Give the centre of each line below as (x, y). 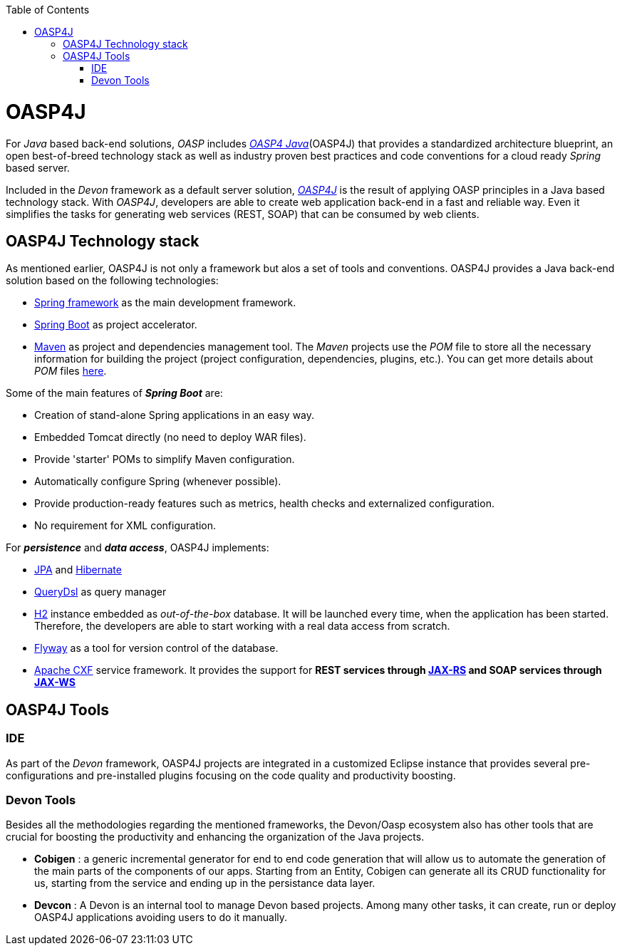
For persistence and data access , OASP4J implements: (138, 548)
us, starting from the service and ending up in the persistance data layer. (205, 883)
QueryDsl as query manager (100, 592)
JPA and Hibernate (78, 570)
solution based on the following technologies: (112, 281)
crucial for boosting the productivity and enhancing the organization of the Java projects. (215, 837)
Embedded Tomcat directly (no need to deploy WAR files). (170, 437)
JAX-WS (55, 682)
